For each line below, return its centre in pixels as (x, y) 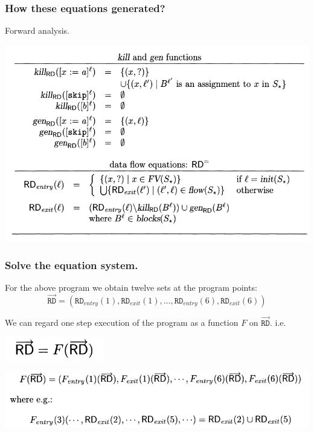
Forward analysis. (37, 30)
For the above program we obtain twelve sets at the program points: (131, 287)
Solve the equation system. (72, 265)
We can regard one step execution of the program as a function (122, 322)
